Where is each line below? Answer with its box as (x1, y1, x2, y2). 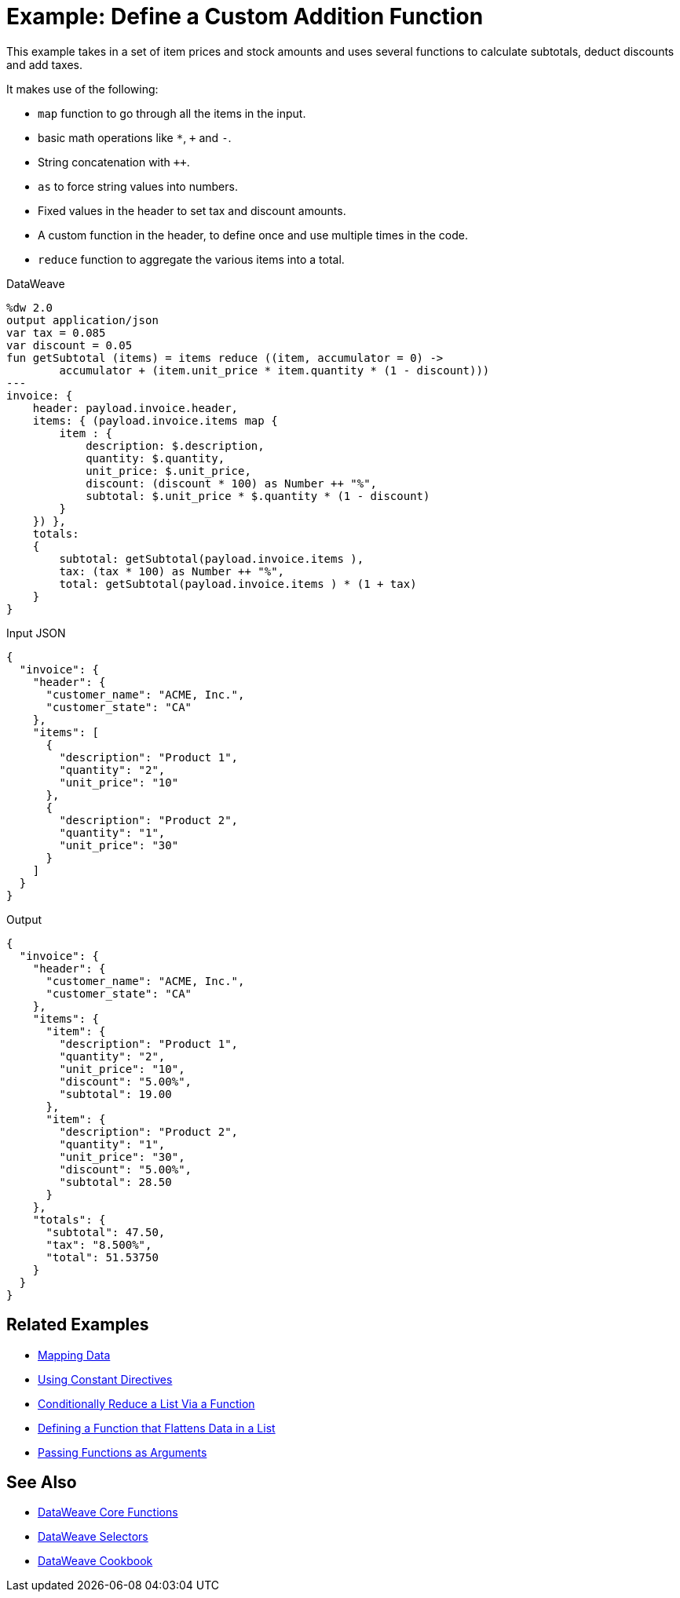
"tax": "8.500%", (46, 1238, 152, 1251)
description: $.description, (86, 439, 265, 452)
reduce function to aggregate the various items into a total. (38, 252, 345, 266)
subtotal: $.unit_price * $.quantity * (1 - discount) (86, 489, 430, 502)
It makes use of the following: (6, 82, 159, 96)
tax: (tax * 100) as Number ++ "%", (59, 564, 285, 578)
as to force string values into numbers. (38, 179, 238, 193)
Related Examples (6, 1315, 149, 1335)
